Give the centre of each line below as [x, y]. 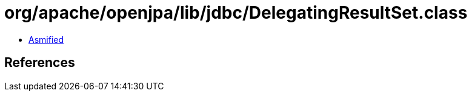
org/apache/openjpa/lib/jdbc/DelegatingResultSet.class [236, 13]
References [40, 63]
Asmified [46, 39]
